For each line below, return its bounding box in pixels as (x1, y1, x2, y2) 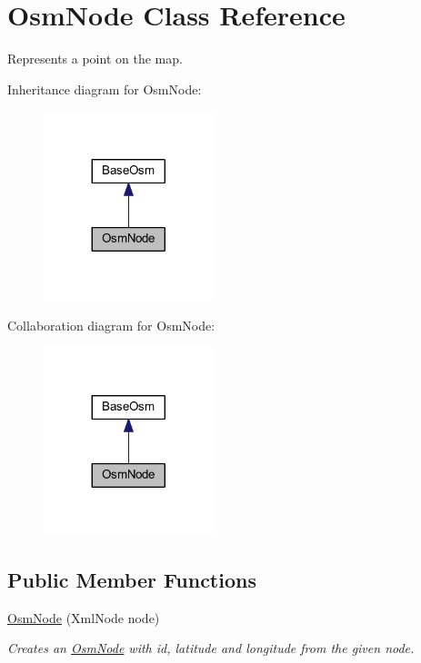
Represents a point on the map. (7, 49, 183, 68)
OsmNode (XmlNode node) (7, 608, 160, 627)
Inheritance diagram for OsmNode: (7, 79, 202, 98)
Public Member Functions (7, 565, 256, 593)
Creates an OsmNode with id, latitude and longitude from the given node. (7, 638, 415, 658)
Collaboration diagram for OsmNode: (7, 315, 216, 334)
